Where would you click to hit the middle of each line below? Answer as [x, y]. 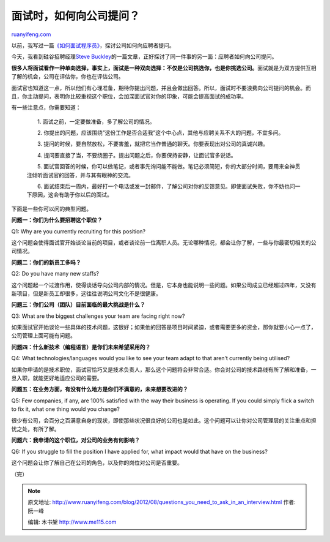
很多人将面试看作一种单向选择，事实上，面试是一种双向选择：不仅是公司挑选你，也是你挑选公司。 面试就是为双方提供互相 [164, 68]
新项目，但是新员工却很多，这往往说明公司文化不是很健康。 [86, 293]
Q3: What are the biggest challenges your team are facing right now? [98, 316]
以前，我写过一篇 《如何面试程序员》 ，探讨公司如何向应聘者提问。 [93, 45]
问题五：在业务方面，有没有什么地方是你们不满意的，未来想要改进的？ [100, 390]
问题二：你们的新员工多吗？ [46, 262]
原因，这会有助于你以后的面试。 [72, 195]
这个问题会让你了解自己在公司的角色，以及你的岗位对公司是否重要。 [97, 463]
